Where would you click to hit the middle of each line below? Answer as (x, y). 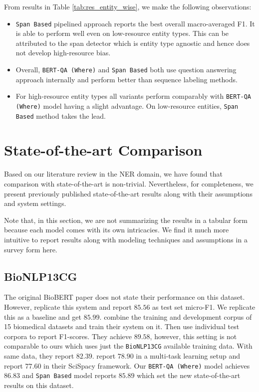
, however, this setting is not (193, 336)
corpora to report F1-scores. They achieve (68, 336)
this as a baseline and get (43, 316)
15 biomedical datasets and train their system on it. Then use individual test (122, 326)
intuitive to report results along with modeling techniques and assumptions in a (126, 239)
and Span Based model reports (69, 375)
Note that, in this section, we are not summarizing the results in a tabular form (126, 220)
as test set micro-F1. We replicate (204, 306)
